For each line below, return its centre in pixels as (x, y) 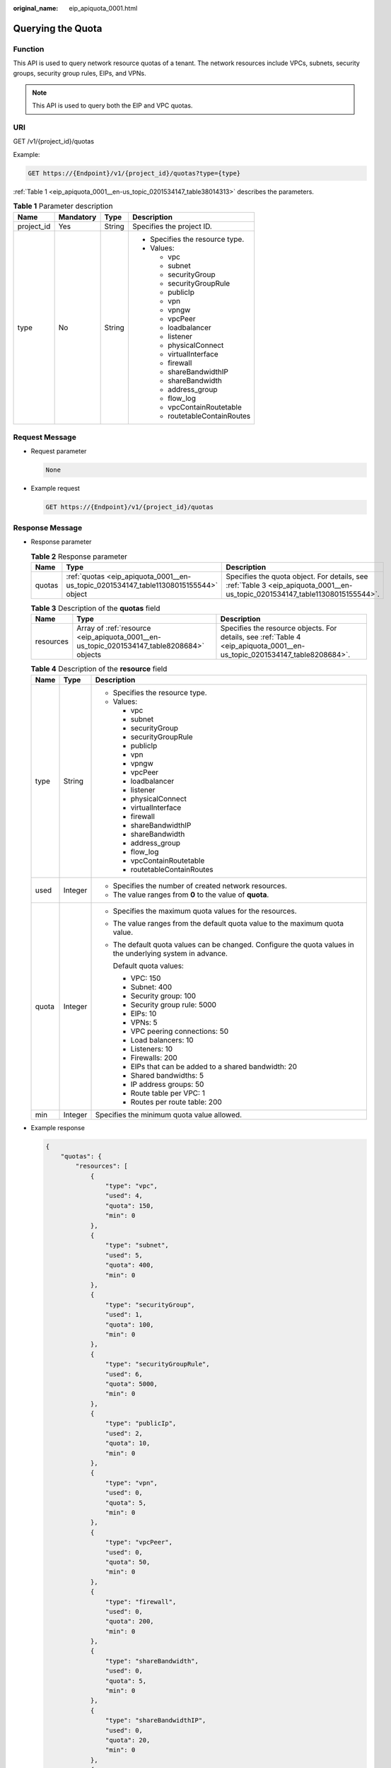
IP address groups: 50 (167, 1084)
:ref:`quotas (86, 576)
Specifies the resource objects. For (279, 628)
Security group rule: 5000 (174, 1004)
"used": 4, (124, 1196)
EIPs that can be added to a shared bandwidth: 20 (214, 1066)
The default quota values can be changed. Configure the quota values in (233, 944)
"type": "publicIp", (141, 1424)
